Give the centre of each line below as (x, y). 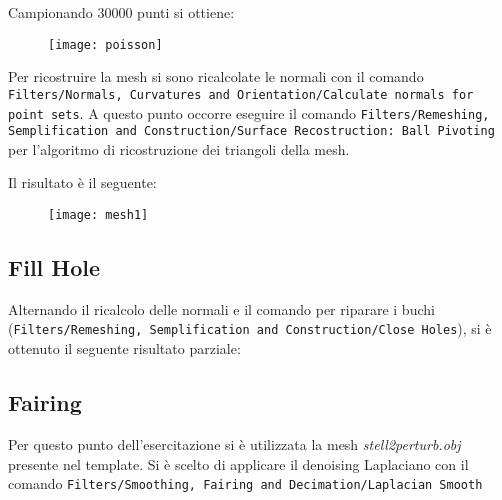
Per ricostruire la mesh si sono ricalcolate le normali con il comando (216, 76)
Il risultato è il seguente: (82, 182)
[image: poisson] (105, 44)
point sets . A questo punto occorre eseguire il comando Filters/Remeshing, (249, 112)
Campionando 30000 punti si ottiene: (121, 12)
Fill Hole (54, 267)
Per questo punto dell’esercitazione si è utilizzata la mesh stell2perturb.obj (234, 443)
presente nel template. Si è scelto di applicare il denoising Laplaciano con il (238, 463)
